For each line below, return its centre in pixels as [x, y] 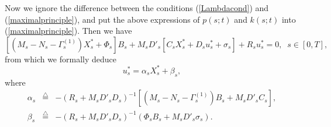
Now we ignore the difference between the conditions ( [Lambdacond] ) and [137, 8]
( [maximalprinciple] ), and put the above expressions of [102, 19]
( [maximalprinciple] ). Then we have [68, 31]
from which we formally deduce [61, 59]
